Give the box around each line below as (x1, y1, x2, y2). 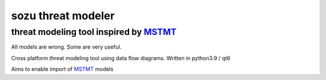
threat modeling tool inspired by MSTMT (11, 26, 177, 37)
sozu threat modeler (11, 9, 115, 22)
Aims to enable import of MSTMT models (11, 66, 114, 73)
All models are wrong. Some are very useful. (11, 43, 122, 51)
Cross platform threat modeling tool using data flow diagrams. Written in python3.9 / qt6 (11, 54, 231, 61)
